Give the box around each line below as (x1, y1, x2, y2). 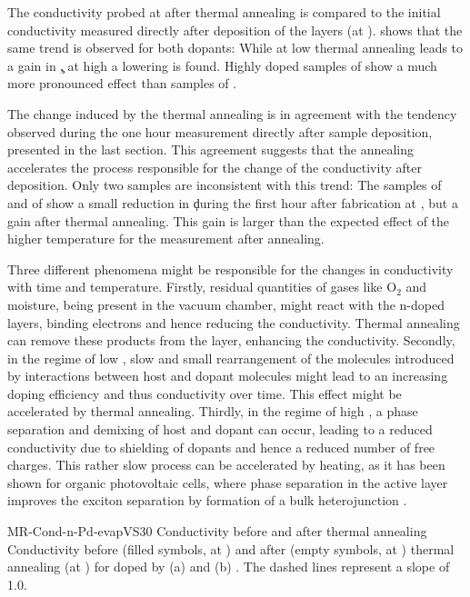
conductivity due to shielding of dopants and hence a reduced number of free (7, 437, 435, 456)
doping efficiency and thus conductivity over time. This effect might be (7, 383, 402, 403)
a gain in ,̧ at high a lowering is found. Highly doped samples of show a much (7, 55, 437, 75)
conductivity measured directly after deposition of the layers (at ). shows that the (7, 20, 463, 39)
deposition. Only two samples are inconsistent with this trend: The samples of (7, 175, 442, 194)
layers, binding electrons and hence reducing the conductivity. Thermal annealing (7, 313, 460, 332)
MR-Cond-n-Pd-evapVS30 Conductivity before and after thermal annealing (7, 522, 427, 541)
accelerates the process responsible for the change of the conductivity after (7, 157, 422, 176)
